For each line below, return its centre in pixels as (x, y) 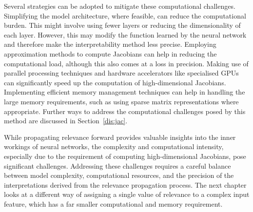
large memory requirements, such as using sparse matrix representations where (121, 101)
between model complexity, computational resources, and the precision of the (119, 175)
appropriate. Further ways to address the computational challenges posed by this (125, 111)
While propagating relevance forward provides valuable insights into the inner (120, 137)
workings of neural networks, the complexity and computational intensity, (114, 146)
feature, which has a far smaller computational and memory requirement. (113, 203)
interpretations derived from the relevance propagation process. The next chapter (125, 184)
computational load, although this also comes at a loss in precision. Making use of (126, 63)
